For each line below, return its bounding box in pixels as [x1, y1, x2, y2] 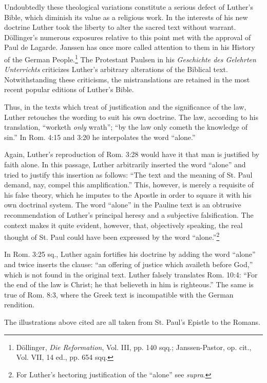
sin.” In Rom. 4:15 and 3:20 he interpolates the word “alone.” [4, 131, 196, 142]
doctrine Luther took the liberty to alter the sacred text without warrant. [4, 22, 236, 32]
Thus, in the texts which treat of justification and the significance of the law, [4, 101, 246, 112]
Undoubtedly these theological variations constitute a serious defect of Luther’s [4, 2, 253, 12]
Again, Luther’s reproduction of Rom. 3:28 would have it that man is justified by [4, 149, 259, 160]
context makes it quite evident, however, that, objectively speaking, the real [4, 219, 243, 230]
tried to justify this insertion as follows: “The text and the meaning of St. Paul [4, 169, 253, 180]
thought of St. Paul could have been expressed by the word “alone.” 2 [4, 230, 220, 242]
